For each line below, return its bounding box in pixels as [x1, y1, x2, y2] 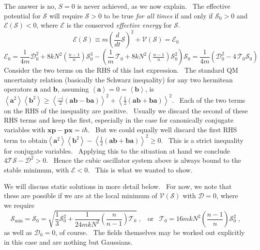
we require [4, 200, 35, 210]
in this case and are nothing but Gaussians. [4, 236, 133, 247]
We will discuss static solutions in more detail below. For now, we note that [4, 181, 232, 191]
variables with [4, 124, 46, 134]
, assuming [57, 84, 89, 94]
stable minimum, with [4, 165, 69, 175]
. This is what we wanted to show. [88, 165, 193, 175]
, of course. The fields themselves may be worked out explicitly [55, 227, 245, 237]
